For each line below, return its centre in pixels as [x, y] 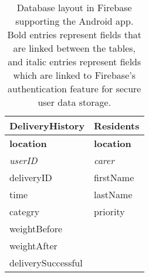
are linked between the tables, [74, 48]
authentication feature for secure [74, 89]
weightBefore [36, 228]
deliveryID [31, 177]
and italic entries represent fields [74, 61]
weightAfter [33, 246]
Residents [117, 126]
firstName [114, 177]
